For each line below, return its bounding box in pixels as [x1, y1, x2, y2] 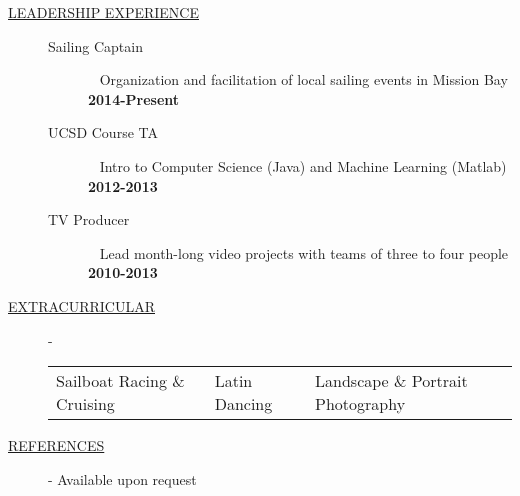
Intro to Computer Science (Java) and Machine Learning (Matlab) [99, 155, 507, 176]
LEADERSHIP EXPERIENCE [8, 2, 199, 22]
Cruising [56, 392, 115, 416]
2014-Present [88, 88, 180, 109]
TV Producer [48, 209, 130, 230]
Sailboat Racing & [56, 369, 185, 393]
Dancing [214, 392, 273, 416]
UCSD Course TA [48, 122, 158, 143]
